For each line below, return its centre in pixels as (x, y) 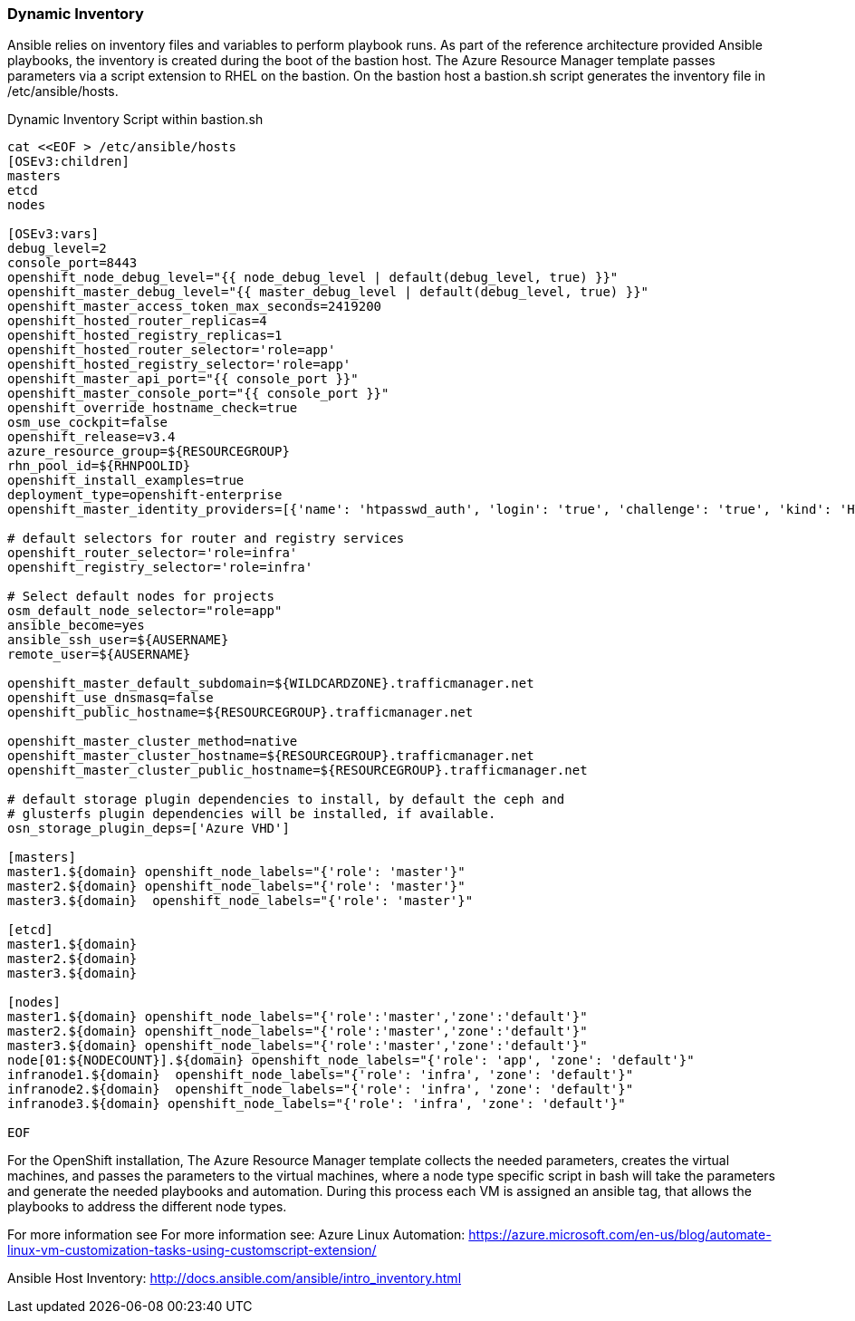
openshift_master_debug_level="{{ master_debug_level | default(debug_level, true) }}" (328, 292)
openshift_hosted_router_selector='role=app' (172, 350)
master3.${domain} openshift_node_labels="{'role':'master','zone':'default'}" (298, 1046)
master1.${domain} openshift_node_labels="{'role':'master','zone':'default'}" (298, 1017)
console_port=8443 (72, 263)
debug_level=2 (57, 249)
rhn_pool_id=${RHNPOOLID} (99, 466)
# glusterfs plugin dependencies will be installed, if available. (252, 814)
